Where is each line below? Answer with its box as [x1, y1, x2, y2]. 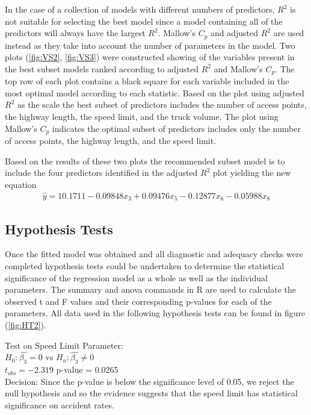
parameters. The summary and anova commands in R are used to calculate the [5, 283, 296, 296]
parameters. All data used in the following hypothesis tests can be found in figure [5, 307, 306, 319]
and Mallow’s [214, 62, 263, 75]
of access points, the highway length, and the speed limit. [5, 134, 217, 147]
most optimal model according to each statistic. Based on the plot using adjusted [5, 86, 304, 99]
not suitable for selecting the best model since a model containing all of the [5, 14, 283, 27]
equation [5, 178, 37, 190]
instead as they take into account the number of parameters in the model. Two [5, 39, 295, 51]
